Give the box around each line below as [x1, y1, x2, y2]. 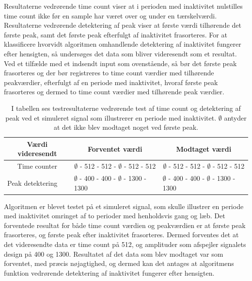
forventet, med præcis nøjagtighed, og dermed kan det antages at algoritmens [4, 258, 234, 268]
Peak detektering [7, 177, 58, 188]
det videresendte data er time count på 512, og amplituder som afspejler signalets [4, 239, 246, 249]
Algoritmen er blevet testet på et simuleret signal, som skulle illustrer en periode [4, 201, 244, 211]
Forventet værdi [88, 143, 142, 154]
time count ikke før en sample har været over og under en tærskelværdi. [4, 10, 217, 20]
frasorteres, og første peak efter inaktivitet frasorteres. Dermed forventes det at [4, 229, 239, 240]
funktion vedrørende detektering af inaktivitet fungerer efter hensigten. [4, 267, 215, 278]
